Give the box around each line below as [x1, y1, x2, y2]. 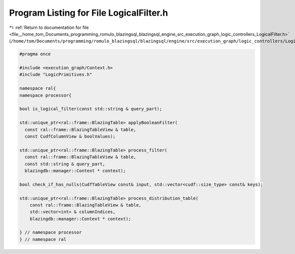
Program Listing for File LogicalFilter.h [9, 7, 168, 18]
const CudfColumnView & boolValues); [25, 134, 116, 139]
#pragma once [19, 51, 51, 57]
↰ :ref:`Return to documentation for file [9, 25, 89, 30]
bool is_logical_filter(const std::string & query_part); [19, 106, 162, 112]
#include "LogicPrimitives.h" [19, 72, 92, 77]
